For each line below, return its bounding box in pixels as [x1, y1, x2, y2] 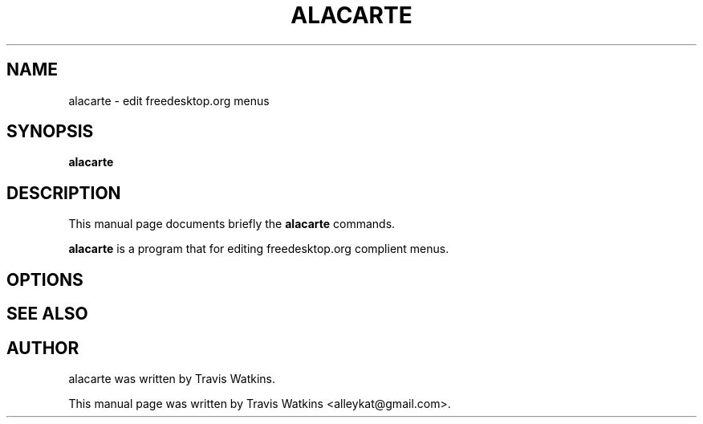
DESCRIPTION [6, 182, 121, 203]
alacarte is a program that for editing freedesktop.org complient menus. [68, 242, 449, 256]
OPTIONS [6, 269, 83, 290]
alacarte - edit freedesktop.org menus [68, 93, 270, 108]
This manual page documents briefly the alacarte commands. [68, 217, 396, 231]
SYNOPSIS [6, 121, 94, 142]
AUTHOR [6, 337, 79, 358]
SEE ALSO [6, 304, 88, 324]
